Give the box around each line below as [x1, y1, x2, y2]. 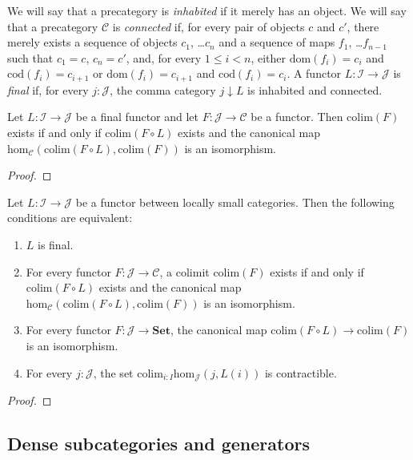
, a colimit [159, 263, 210, 280]
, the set [93, 364, 134, 381]
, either [251, 49, 287, 66]
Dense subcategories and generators [7, 430, 310, 455]
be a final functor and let [75, 108, 199, 125]
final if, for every [7, 81, 89, 98]
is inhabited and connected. [247, 81, 383, 98]
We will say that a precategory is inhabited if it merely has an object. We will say [7, 2, 407, 18]
